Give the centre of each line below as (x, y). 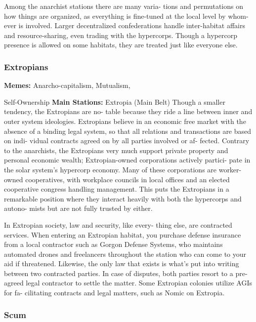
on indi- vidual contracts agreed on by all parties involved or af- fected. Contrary (127, 141)
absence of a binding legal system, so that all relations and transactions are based (128, 131)
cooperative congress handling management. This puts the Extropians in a (117, 189)
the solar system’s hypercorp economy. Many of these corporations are (110, 169)
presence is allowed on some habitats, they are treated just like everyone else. (121, 45)
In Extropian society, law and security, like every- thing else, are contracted (118, 224)
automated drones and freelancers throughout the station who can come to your (125, 254)
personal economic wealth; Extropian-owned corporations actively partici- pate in (127, 160)
